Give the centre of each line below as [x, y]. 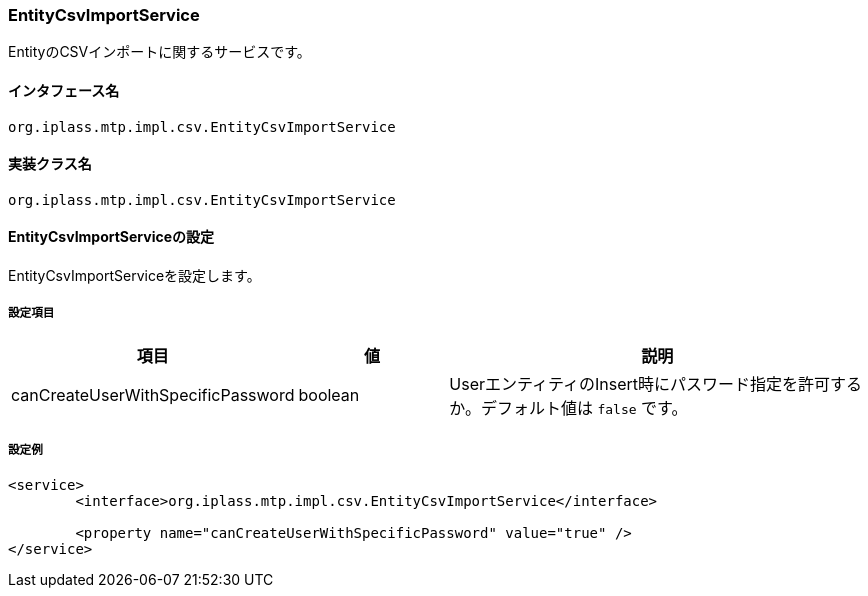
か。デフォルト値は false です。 [568, 407]
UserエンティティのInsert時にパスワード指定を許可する [656, 383]
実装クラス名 [50, 164]
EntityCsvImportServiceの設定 [111, 237]
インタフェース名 [64, 90]
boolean [329, 394]
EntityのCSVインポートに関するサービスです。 [159, 52]
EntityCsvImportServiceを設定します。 [134, 276]
